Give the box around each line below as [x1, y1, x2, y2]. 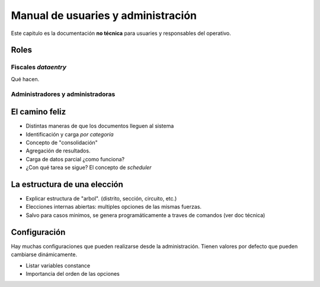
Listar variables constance [25, 262, 91, 269]
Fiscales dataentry [11, 63, 67, 71]
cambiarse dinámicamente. [11, 251, 77, 258]
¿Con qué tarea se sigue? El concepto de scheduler [25, 164, 152, 171]
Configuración [11, 227, 66, 237]
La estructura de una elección [11, 179, 124, 189]
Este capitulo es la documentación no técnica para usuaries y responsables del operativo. [11, 30, 231, 37]
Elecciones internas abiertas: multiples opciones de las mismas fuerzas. [25, 203, 201, 211]
